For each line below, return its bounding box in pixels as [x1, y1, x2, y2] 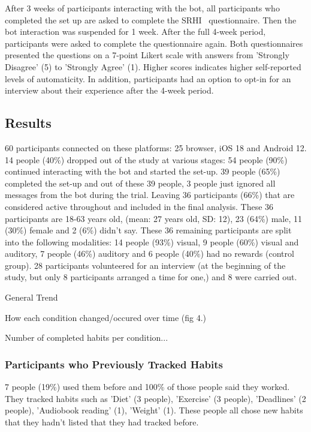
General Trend [5, 291, 58, 304]
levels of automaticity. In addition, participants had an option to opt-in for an [5, 72, 291, 85]
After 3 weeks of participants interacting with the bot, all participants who [5, 2, 280, 14]
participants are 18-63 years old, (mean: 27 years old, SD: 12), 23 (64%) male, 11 [5, 212, 302, 224]
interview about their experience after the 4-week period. [5, 84, 214, 97]
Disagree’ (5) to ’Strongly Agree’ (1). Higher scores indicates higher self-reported [5, 60, 301, 73]
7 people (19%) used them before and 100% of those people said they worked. [5, 380, 290, 393]
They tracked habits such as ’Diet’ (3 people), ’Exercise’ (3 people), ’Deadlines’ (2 [5, 392, 306, 404]
